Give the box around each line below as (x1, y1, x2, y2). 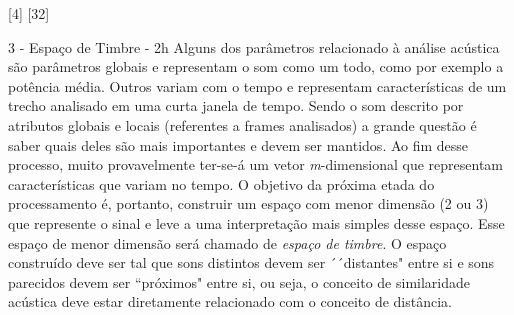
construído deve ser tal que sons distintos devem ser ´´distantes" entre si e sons (8, 252, 495, 273)
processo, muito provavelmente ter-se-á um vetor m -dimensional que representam (8, 154, 504, 175)
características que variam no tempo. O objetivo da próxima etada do (8, 173, 435, 194)
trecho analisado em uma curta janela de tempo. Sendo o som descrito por (8, 95, 464, 116)
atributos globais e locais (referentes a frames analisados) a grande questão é (8, 114, 477, 135)
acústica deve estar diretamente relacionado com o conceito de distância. (8, 291, 453, 312)
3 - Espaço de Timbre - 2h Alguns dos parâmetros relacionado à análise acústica (8, 36, 500, 57)
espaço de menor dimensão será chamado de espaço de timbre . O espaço (8, 232, 447, 253)
